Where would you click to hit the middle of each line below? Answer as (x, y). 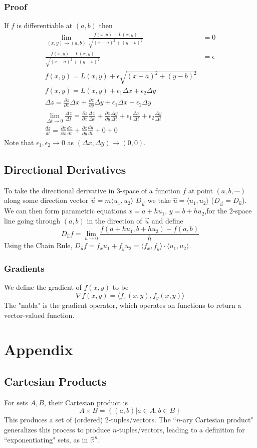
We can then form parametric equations (65, 211)
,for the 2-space (228, 211)
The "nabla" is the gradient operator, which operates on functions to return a (123, 305)
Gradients (24, 268)
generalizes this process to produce (57, 430)
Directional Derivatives (65, 169)
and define (167, 220)
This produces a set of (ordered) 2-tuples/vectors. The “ (90, 420)
